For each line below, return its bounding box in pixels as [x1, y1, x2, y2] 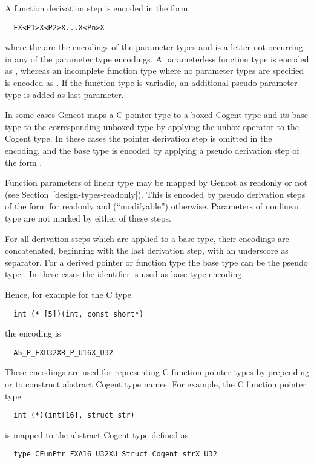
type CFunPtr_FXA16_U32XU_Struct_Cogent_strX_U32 [13, 450, 217, 459]
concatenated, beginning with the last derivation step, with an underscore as [5, 244, 289, 257]
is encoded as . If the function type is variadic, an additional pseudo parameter [5, 76, 298, 89]
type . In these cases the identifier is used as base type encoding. [5, 268, 244, 280]
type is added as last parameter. [5, 88, 124, 100]
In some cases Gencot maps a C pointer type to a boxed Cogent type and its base [5, 108, 309, 121]
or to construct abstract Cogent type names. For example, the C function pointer [5, 378, 306, 390]
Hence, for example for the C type [5, 287, 131, 300]
